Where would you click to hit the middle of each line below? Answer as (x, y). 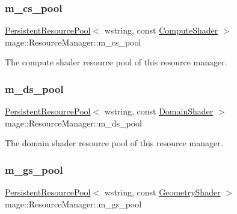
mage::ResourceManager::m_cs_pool (73, 42)
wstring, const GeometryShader (162, 192)
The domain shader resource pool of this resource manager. (114, 143)
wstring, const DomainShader (159, 111)
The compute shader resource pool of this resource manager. (116, 62)
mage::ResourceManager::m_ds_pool (73, 123)
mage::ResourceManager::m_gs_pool (73, 204)
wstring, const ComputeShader (161, 30)
